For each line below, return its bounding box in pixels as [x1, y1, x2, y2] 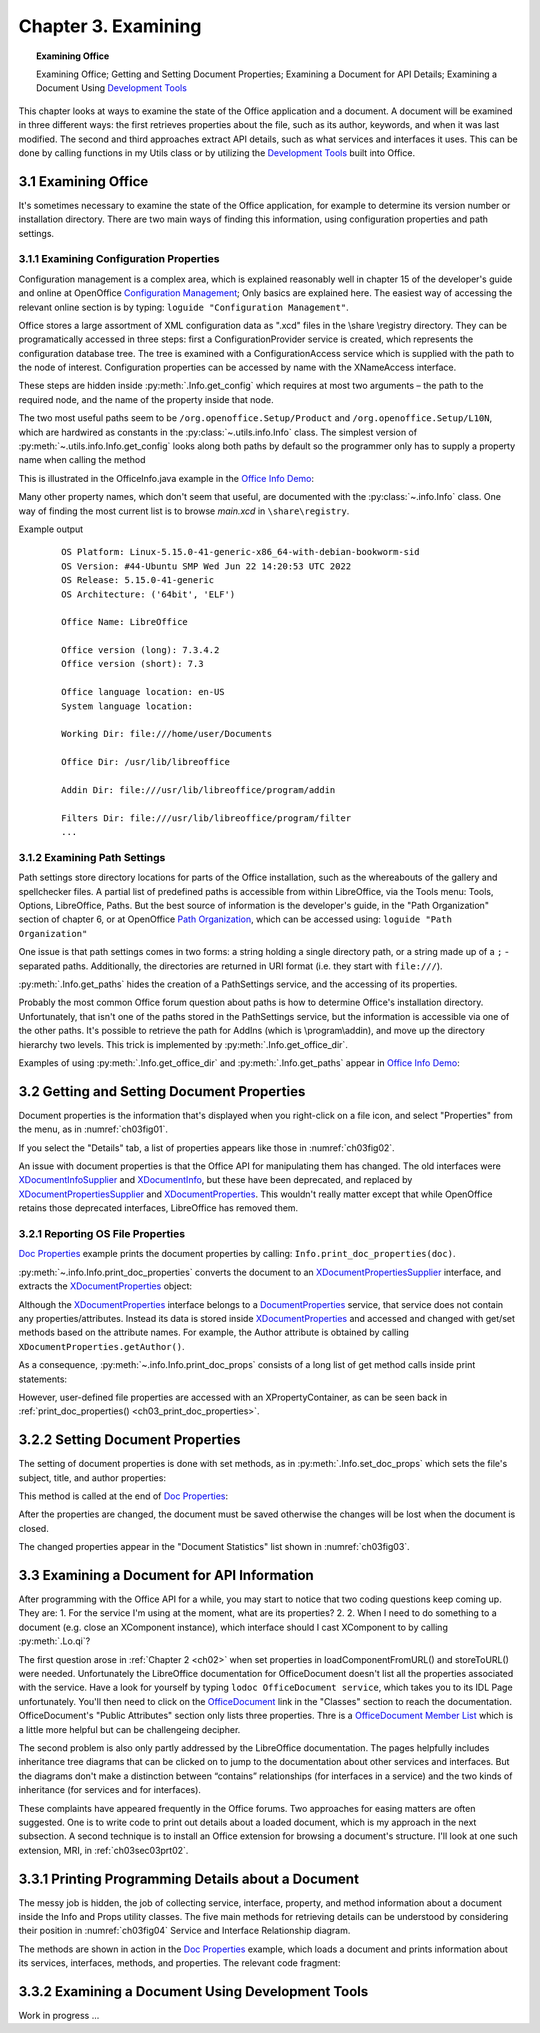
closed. [18, 1522, 49, 1534]
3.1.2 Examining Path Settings [18, 850, 166, 864]
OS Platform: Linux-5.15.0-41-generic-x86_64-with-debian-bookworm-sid [61, 546, 420, 558]
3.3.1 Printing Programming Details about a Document [18, 1870, 360, 1887]
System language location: [61, 700, 194, 712]
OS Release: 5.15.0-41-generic [61, 575, 215, 586]
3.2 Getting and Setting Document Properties [18, 1083, 306, 1100]
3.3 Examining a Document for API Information [18, 1566, 314, 1584]
